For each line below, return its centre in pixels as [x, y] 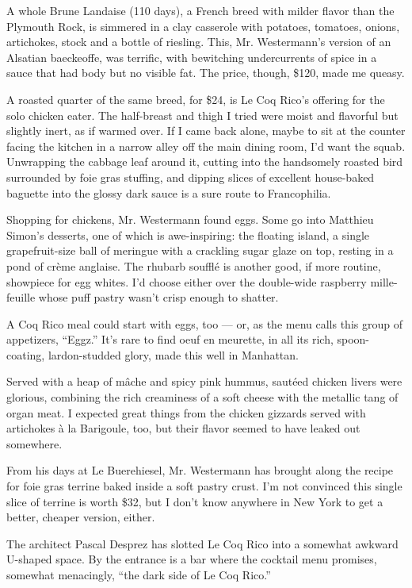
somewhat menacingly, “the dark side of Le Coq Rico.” [139, 575]
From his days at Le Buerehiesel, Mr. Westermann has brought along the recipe [200, 470]
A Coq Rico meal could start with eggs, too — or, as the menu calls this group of [204, 323]
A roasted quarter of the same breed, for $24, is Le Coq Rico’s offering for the [196, 99]
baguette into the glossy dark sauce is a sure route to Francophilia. [169, 192]
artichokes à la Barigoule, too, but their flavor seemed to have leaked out [183, 428]
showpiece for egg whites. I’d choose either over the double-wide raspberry [187, 281]
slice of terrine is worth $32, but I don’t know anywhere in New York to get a [195, 501]
